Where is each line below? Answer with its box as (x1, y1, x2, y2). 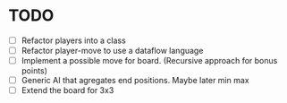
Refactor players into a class (21, 35, 126, 46)
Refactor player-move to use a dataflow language (21, 46, 204, 56)
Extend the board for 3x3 (21, 85, 114, 96)
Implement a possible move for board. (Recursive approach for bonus (21, 56, 278, 66)
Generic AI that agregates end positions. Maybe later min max (21, 75, 249, 86)
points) (21, 65, 48, 76)
